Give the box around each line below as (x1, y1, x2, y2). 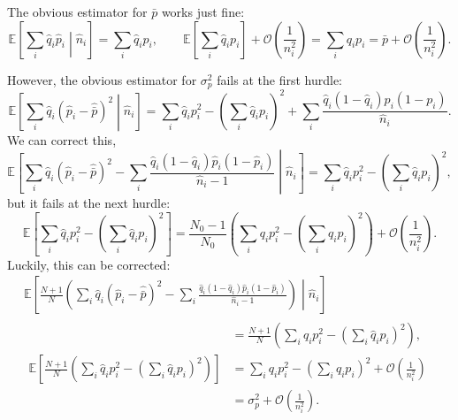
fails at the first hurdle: (217, 70, 342, 88)
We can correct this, (7, 131, 117, 149)
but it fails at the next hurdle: (7, 194, 171, 212)
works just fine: (161, 3, 245, 20)
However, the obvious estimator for (7, 70, 197, 88)
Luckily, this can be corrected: (7, 255, 171, 273)
